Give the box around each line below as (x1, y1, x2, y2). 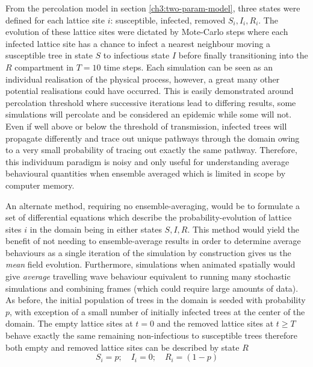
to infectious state (103, 49, 170, 61)
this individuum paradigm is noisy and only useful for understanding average (5, 155, 290, 168)
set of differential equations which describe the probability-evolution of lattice (5, 211, 292, 224)
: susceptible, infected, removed (110, 13, 226, 26)
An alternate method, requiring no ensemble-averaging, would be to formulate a (5, 199, 300, 212)
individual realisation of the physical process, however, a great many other (5, 72, 280, 85)
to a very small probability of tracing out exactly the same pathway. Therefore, (5, 143, 297, 156)
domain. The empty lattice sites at (5, 317, 133, 330)
